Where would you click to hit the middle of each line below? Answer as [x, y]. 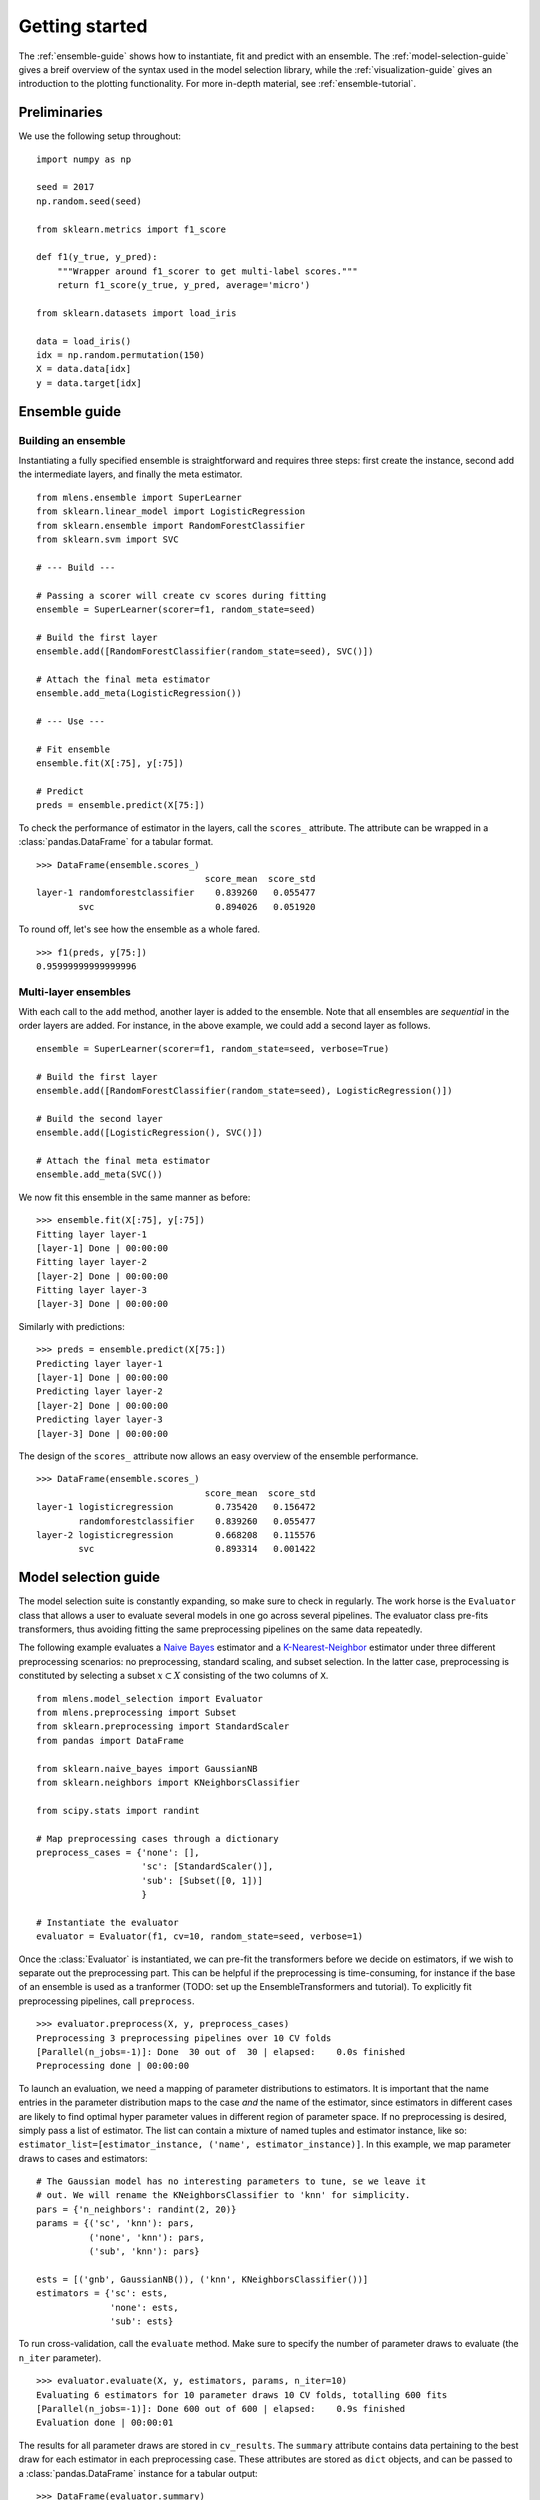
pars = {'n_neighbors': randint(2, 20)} [136, 2209]
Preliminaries [61, 112]
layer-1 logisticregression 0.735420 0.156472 [176, 1507]
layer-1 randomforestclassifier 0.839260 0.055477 [176, 893]
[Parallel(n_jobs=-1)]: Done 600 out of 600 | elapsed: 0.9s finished [221, 2408]
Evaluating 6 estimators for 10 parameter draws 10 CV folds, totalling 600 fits [242, 2394]
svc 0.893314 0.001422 [197, 1549]
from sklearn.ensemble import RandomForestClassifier [170, 525]
